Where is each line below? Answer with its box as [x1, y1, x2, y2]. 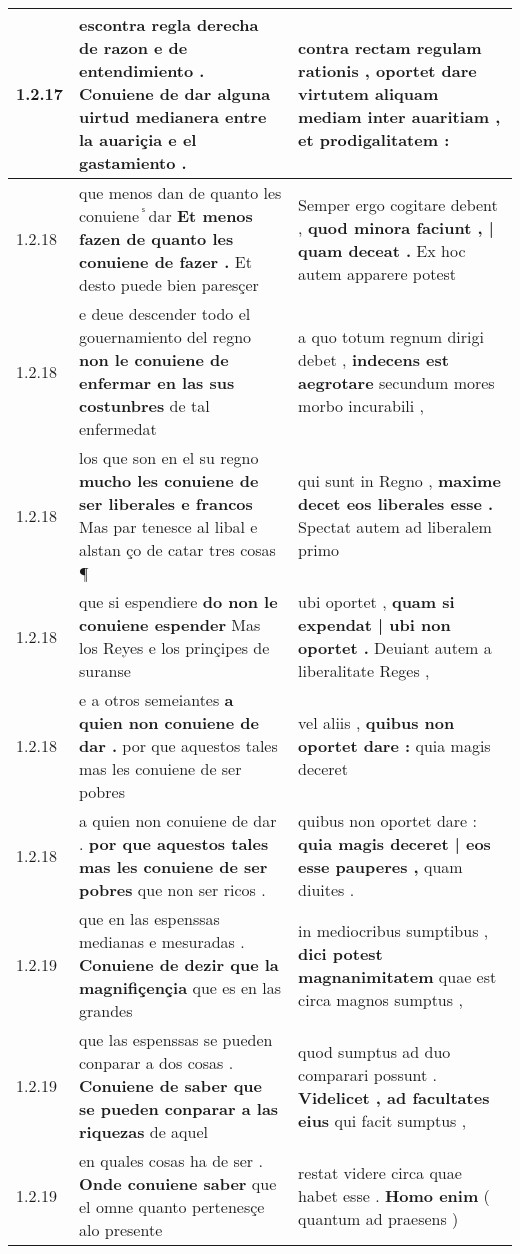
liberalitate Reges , [298, 659, 430, 682]
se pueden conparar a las [79, 1097, 279, 1120]
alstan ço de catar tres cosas [79, 538, 276, 561]
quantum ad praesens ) [298, 1206, 459, 1230]
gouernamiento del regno [79, 325, 252, 348]
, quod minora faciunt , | [298, 215, 494, 239]
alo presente [79, 1218, 163, 1241]
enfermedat [79, 417, 157, 440]
